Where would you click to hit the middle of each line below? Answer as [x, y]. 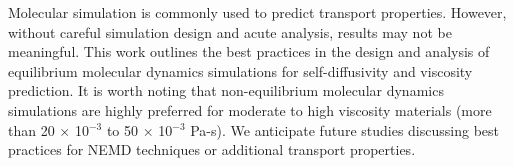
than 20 [31, 129]
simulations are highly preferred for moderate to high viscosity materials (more [250, 109]
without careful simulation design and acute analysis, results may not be [230, 31]
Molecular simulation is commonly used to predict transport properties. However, [257, 12]
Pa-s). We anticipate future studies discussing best [344, 129]
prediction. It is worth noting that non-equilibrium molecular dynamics [226, 90]
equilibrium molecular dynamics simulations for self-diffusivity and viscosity [240, 70]
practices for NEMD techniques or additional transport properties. [212, 149]
